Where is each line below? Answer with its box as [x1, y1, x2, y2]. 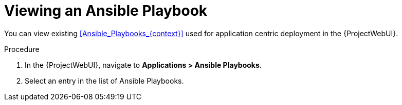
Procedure [4, 44, 40, 54]
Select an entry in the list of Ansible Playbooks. [25, 76, 184, 85]
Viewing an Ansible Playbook [4, 2, 208, 19]
